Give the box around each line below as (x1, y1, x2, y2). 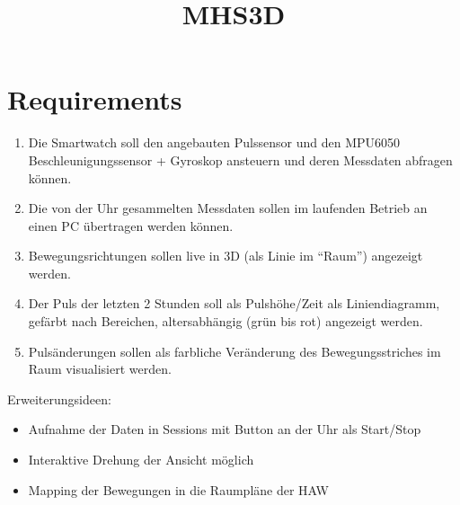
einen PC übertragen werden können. (28, 216, 234, 235)
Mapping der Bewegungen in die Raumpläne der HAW (28, 480, 329, 499)
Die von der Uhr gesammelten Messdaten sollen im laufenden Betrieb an (28, 199, 428, 217)
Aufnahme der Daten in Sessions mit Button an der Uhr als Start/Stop (28, 420, 421, 439)
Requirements (7, 81, 182, 118)
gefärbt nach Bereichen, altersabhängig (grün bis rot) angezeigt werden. (28, 312, 423, 331)
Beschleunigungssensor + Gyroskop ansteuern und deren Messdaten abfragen (28, 150, 453, 169)
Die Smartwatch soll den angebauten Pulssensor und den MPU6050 (28, 133, 401, 152)
